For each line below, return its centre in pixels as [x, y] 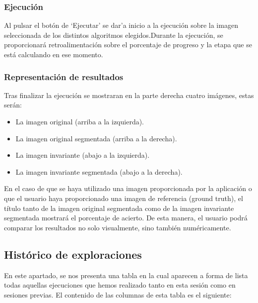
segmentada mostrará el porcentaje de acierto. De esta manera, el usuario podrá [126, 218]
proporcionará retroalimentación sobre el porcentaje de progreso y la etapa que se [128, 45]
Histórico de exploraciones [73, 254]
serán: [13, 105]
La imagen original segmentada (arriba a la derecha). [96, 138]
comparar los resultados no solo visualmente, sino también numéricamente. [118, 227]
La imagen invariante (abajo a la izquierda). [83, 155]
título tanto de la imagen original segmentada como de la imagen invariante [119, 208]
